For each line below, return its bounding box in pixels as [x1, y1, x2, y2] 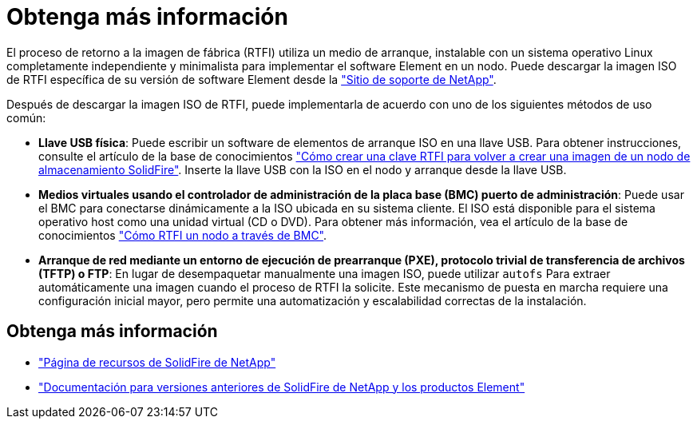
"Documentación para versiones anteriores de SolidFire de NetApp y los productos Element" [38, 379, 525, 394]
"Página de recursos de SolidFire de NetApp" [38, 355, 276, 369]
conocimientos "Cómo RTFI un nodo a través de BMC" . [38, 228, 327, 242]
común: [6, 110, 46, 125]
